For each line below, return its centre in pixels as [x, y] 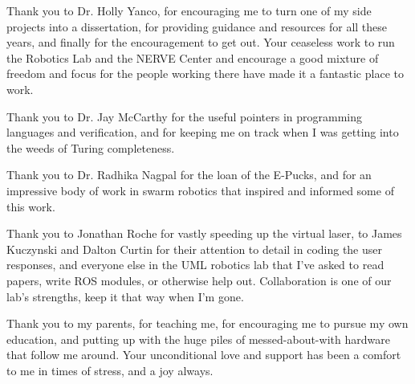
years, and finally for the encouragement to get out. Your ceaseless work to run [201, 42]
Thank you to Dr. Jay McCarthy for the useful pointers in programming [184, 116]
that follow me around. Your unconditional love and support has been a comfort [204, 355]
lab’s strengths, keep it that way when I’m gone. [125, 296]
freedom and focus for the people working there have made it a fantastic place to [205, 74]
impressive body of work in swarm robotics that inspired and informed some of [200, 190]
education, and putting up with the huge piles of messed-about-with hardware [198, 339]
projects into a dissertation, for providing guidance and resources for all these [197, 26]
